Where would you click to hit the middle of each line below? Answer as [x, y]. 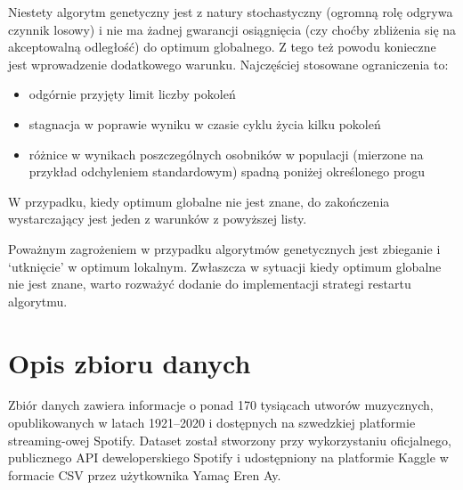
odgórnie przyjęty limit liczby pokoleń [132, 94]
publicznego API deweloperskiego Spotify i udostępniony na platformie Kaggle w [228, 457]
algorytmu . [38, 301]
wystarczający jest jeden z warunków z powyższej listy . [158, 219]
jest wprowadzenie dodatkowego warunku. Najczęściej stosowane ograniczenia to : [228, 64]
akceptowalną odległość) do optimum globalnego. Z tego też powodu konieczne [222, 47]
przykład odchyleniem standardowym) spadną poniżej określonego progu [227, 171]
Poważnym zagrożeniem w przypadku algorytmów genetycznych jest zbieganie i [224, 248]
